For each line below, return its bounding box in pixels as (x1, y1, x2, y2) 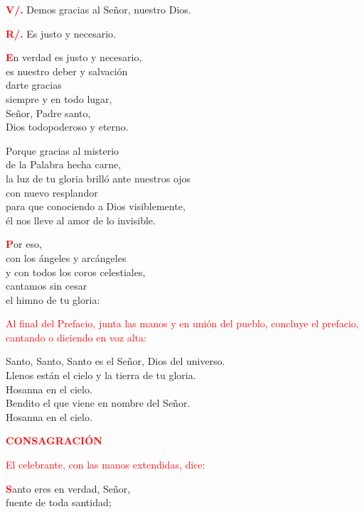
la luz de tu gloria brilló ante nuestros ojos (6, 170, 191, 185)
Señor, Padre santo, (6, 105, 91, 120)
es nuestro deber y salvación (6, 63, 128, 78)
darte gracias (6, 77, 62, 92)
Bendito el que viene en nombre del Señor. (6, 395, 191, 410)
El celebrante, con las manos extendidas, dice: (6, 457, 205, 472)
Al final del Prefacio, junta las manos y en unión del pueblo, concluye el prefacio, (6, 316, 359, 331)
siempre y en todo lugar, (6, 91, 112, 106)
